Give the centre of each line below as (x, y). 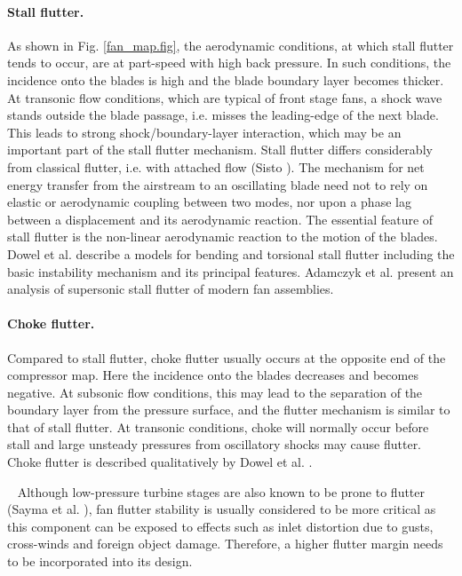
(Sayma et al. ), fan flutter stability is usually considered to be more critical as (222, 509)
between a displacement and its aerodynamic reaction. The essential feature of (220, 219)
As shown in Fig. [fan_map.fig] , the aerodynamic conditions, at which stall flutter (231, 45)
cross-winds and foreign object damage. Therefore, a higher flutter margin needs (225, 544)
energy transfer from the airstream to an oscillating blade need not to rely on (218, 184)
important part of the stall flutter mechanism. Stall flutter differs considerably (220, 150)
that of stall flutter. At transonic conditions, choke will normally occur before (218, 426)
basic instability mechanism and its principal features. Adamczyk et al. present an (231, 271)
